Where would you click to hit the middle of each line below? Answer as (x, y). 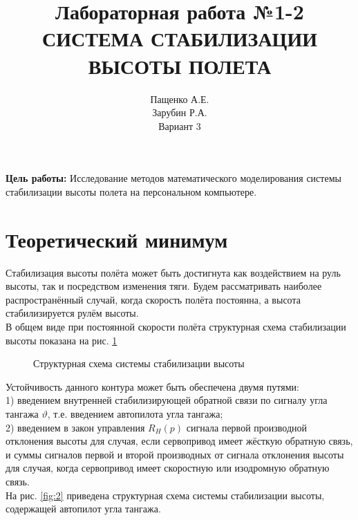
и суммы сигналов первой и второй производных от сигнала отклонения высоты (175, 454)
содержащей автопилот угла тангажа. (83, 509)
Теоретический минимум (117, 239)
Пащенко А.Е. (180, 99)
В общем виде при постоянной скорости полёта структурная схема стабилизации (176, 326)
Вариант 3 (180, 126)
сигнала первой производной (247, 427)
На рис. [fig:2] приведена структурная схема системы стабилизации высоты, (165, 495)
